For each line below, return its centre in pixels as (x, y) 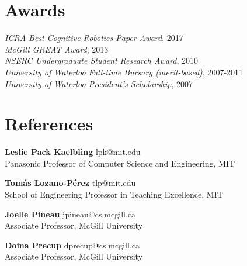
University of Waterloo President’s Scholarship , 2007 (99, 83)
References (49, 124)
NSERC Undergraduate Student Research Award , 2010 (101, 61)
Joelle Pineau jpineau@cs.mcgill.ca (70, 214)
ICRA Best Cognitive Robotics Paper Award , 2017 (94, 38)
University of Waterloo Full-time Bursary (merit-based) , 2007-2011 (124, 72)
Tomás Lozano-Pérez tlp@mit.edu (70, 183)
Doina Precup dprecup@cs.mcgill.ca (72, 245)
